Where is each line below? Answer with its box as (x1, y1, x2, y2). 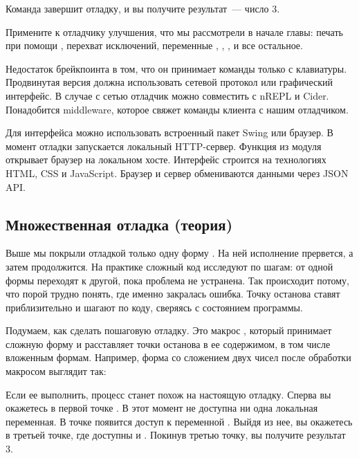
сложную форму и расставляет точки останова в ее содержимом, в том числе (6, 336, 331, 351)
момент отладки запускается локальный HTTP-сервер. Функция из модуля (6, 138, 322, 153)
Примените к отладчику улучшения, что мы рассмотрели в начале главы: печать (6, 24, 343, 39)
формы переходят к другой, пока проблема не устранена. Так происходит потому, (6, 273, 349, 287)
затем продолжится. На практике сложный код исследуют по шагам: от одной (6, 259, 333, 273)
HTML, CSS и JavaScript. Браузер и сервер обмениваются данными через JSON (6, 165, 349, 180)
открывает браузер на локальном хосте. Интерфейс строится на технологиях (6, 152, 326, 167)
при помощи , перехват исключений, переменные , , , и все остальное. (6, 38, 303, 53)
